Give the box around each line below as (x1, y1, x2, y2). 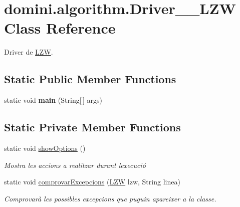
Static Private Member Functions (4, 119, 181, 135)
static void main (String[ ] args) (4, 95, 102, 105)
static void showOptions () (4, 142, 86, 153)
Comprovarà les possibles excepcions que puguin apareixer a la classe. (4, 193, 216, 203)
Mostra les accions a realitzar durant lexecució (4, 159, 146, 170)
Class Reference (4, 18, 116, 38)
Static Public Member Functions (4, 71, 176, 87)
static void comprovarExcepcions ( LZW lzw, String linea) (4, 176, 180, 187)
